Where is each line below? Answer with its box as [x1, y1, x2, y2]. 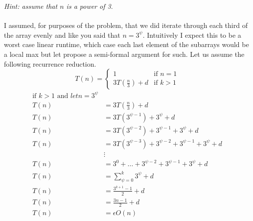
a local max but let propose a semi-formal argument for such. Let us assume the [4, 49, 245, 59]
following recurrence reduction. [4, 58, 96, 69]
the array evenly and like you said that [4, 29, 120, 40]
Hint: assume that [4, 1, 58, 11]
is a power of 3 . [66, 1, 113, 11]
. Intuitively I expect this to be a [142, 29, 241, 40]
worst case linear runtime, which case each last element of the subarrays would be [4, 39, 249, 49]
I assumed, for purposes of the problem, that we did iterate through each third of [4, 20, 248, 30]
